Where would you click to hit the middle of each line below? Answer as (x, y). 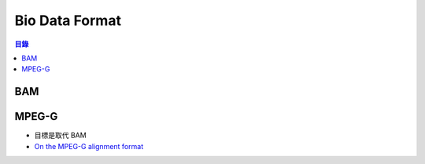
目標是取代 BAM (60, 135)
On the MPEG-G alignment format (89, 146)
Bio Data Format (68, 20)
